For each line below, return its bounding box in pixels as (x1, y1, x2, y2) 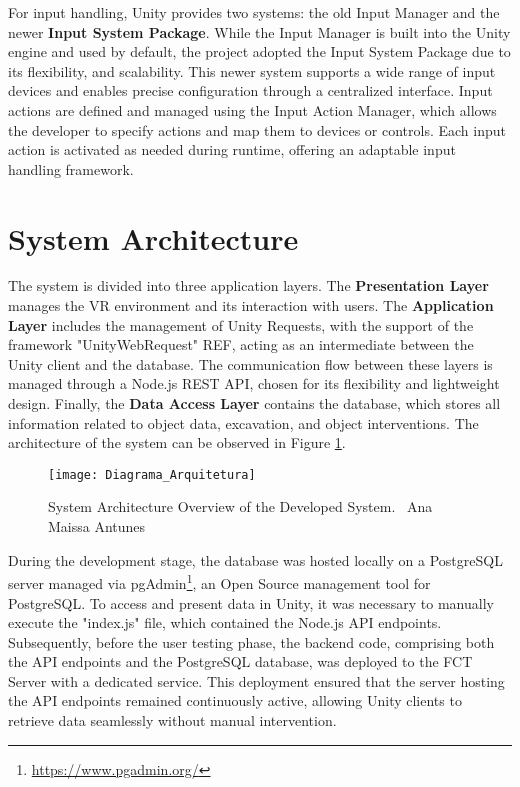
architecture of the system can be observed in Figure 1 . (8, 432, 346, 453)
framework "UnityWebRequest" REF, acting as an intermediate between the (8, 334, 474, 355)
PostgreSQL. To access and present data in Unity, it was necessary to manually (8, 592, 494, 613)
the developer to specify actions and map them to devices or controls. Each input (8, 119, 506, 140)
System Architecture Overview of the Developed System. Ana (48, 496, 433, 517)
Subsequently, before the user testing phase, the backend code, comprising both (8, 631, 495, 652)
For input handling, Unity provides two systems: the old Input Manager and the (8, 2, 500, 22)
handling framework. (8, 158, 134, 179)
